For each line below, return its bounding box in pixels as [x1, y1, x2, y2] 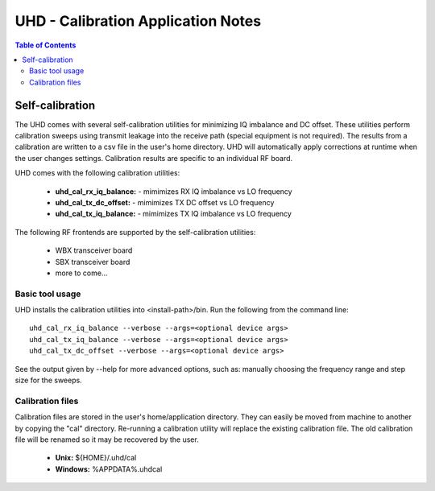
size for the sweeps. [14, 375, 82, 386]
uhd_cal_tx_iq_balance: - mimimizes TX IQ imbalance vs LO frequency [55, 209, 292, 219]
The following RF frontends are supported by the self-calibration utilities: [14, 227, 256, 237]
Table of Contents [14, 40, 77, 50]
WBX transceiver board [55, 245, 133, 255]
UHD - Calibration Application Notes [14, 12, 262, 30]
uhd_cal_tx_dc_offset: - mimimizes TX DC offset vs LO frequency [55, 197, 275, 207]
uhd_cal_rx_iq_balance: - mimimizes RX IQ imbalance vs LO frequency [55, 186, 293, 196]
